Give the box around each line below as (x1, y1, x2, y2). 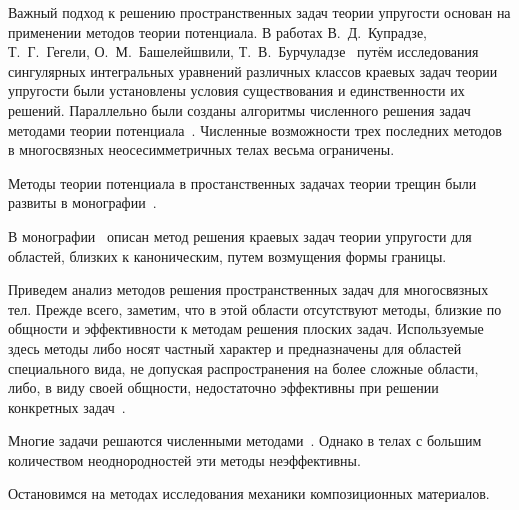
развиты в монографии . (8, 192, 157, 213)
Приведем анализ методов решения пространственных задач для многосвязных (8, 279, 489, 300)
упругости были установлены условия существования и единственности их (8, 80, 465, 101)
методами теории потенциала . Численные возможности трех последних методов (8, 119, 502, 140)
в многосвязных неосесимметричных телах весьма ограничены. (8, 139, 395, 160)
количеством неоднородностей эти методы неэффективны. (8, 449, 361, 470)
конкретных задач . (8, 396, 126, 417)
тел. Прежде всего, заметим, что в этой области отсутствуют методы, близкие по (8, 298, 502, 319)
